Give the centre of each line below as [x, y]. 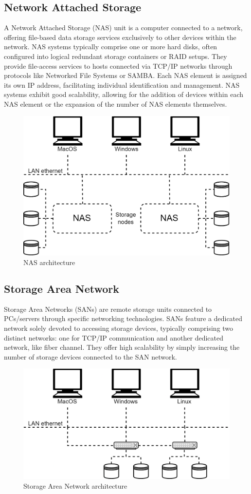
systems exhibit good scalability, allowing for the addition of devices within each [124, 94]
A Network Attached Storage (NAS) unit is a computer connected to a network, [123, 28]
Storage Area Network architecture [75, 485]
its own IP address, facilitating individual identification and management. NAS [122, 85]
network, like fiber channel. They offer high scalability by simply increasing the [122, 347]
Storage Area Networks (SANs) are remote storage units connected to [108, 309]
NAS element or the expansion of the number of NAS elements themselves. [116, 104]
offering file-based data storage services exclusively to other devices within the [120, 37]
